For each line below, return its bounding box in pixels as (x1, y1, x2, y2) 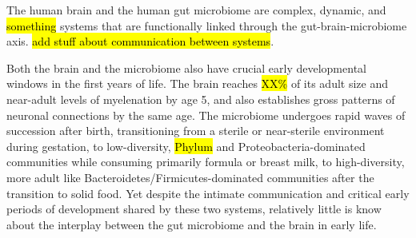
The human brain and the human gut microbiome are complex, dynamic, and (6, 2, 386, 18)
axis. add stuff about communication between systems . (6, 33, 274, 50)
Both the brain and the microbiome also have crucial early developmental (6, 59, 366, 76)
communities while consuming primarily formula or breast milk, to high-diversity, (6, 153, 405, 170)
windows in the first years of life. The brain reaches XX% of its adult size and (6, 75, 388, 92)
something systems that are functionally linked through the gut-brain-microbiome (6, 17, 407, 34)
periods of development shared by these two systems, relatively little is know (6, 200, 382, 217)
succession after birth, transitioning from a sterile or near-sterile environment (6, 122, 385, 139)
